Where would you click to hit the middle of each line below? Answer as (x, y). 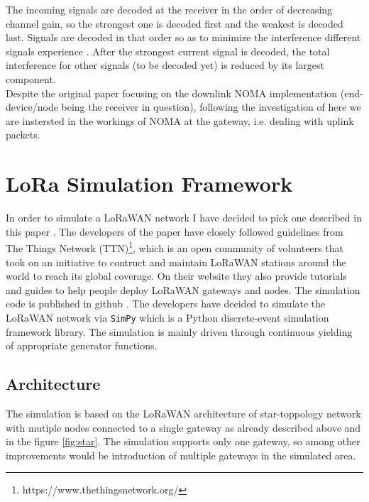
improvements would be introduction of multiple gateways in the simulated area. (181, 455)
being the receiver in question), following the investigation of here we (211, 107)
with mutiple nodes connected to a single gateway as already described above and (183, 427)
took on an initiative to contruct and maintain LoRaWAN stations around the (176, 262)
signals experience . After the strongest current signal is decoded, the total (168, 51)
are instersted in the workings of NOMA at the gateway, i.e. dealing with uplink (180, 120)
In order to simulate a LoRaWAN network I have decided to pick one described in (184, 218)
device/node (32, 107)
